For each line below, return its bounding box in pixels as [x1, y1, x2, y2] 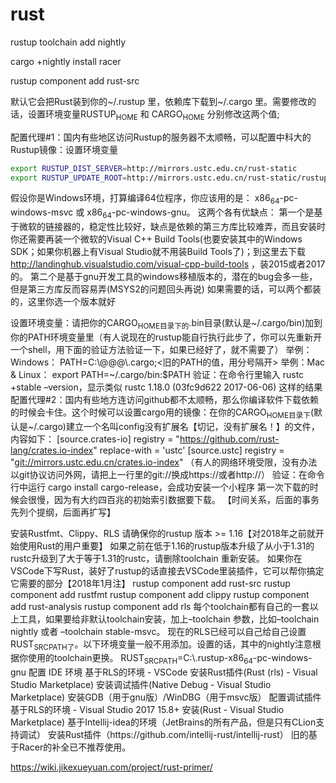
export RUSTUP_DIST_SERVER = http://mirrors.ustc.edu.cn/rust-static [10, 163, 298, 173]
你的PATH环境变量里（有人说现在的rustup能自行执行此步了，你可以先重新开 [10, 331, 323, 343]
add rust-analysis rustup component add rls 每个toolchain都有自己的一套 [10, 600, 310, 612]
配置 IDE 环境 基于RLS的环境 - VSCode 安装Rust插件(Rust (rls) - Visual [28, 666, 318, 678]
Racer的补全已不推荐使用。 [18, 741, 132, 753]
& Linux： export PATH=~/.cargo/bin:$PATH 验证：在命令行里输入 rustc [10, 368, 305, 380]
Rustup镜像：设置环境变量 [10, 143, 119, 155]
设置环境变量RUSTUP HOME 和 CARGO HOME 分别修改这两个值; [27, 108, 280, 122]
